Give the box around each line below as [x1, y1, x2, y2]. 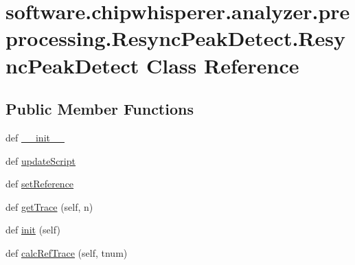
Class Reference [146, 51, 299, 79]
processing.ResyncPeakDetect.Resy [5, 24, 345, 52]
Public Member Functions [5, 98, 194, 119]
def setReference [5, 176, 74, 191]
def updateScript [5, 153, 76, 168]
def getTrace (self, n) [5, 199, 93, 214]
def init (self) [5, 222, 60, 237]
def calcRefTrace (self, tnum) [5, 245, 128, 260]
